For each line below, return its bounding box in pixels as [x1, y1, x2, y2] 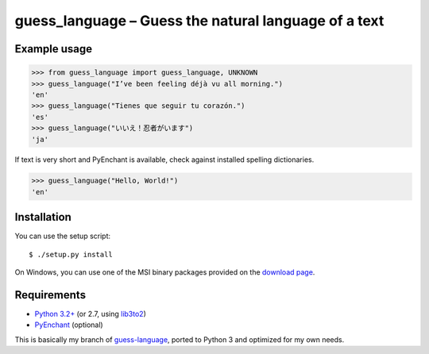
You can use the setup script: [14, 231, 111, 241]
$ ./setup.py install [29, 250, 113, 259]
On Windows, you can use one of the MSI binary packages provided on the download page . [14, 267, 315, 277]
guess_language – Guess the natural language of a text [14, 12, 385, 29]
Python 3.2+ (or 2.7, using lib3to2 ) [34, 310, 147, 319]
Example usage [14, 42, 93, 56]
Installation [14, 210, 71, 224]
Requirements [14, 288, 87, 302]
